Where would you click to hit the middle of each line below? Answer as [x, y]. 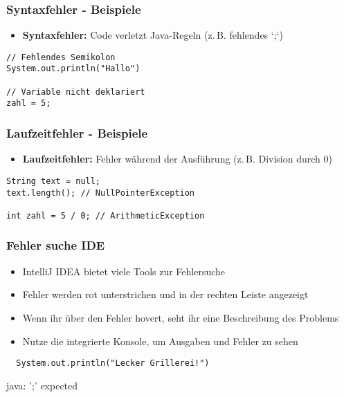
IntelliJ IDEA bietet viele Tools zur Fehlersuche [124, 271]
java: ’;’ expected [42, 385]
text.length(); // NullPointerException [101, 193]
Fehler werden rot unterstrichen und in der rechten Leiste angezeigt [165, 294]
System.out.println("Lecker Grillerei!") [113, 363]
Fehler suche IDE [56, 245]
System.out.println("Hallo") [73, 69]
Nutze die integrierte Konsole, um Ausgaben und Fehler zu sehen [160, 341]
